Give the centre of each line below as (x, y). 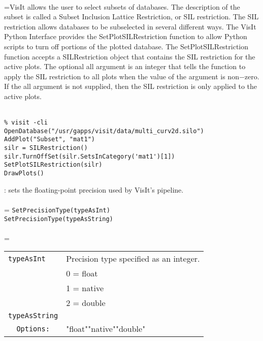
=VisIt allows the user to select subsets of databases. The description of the (122, 6)
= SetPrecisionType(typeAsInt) (57, 209)
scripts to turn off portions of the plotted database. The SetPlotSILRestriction (126, 46)
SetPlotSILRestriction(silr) (53, 165)
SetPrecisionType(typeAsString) (59, 219)
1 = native (85, 288)
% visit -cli (26, 123)
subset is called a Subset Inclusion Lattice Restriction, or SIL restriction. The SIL (131, 17)
